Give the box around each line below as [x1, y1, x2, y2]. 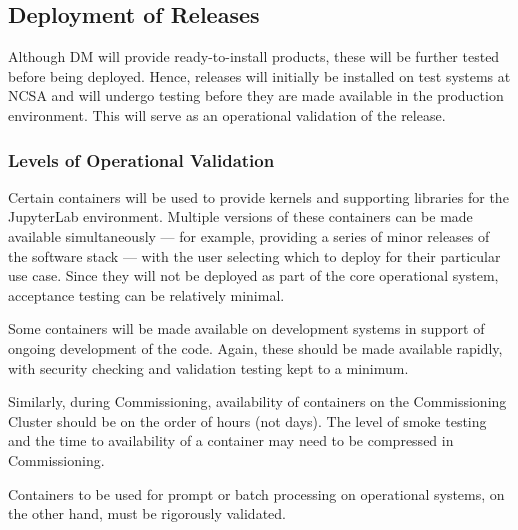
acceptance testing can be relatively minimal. [8, 284, 285, 305]
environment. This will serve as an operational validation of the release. [8, 104, 446, 125]
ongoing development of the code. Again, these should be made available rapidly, [8, 337, 503, 358]
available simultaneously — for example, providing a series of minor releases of [8, 225, 490, 246]
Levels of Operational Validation [8, 147, 275, 172]
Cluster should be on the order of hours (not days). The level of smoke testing [8, 410, 487, 431]
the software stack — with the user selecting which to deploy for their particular [8, 245, 501, 266]
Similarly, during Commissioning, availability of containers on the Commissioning [8, 391, 507, 412]
